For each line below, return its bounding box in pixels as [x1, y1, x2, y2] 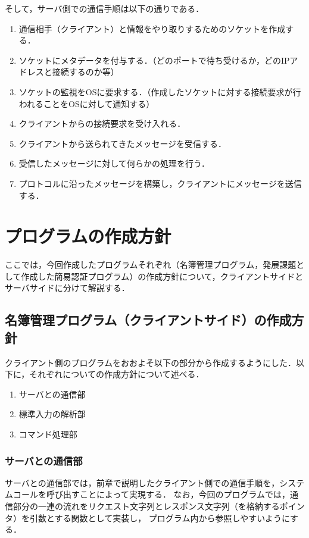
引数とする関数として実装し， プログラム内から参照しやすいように [29, 511, 291, 524]
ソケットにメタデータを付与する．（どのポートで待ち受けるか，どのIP [18, 54, 290, 66]
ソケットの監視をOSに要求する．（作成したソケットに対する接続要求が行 [18, 85, 301, 98]
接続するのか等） [52, 65, 119, 78]
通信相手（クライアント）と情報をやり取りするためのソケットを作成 [18, 22, 286, 35]
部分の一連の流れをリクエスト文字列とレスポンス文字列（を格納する [13, 500, 280, 512]
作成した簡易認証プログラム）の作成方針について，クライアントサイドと [21, 270, 304, 282]
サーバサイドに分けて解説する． [5, 281, 130, 294]
